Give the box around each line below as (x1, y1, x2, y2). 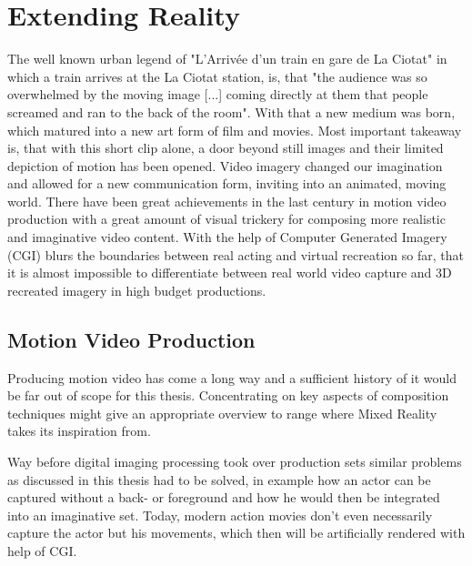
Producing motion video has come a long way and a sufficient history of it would (7, 368, 457, 387)
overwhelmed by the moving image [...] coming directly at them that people (7, 85, 428, 104)
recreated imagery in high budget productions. (7, 280, 266, 299)
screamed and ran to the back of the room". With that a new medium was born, (7, 102, 456, 121)
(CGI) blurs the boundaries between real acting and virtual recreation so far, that (7, 245, 464, 264)
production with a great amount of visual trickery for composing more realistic (7, 209, 446, 228)
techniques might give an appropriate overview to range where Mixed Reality (7, 403, 437, 422)
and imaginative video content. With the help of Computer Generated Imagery (7, 227, 447, 247)
